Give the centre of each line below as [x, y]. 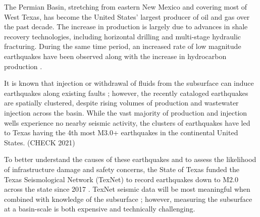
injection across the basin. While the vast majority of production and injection [126, 112]
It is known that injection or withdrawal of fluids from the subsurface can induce [129, 83]
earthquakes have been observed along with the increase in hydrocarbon [115, 56]
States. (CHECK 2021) [40, 142]
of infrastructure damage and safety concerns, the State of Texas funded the [122, 169]
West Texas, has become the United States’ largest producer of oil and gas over [127, 16]
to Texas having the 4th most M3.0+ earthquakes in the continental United [121, 132]
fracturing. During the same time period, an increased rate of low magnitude [123, 46]
